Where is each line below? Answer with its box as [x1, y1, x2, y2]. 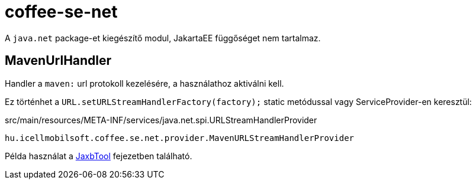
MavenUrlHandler [5, 53, 112, 68]
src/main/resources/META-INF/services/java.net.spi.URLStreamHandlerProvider [5, 114, 317, 125]
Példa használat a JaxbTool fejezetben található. [5, 150, 192, 161]
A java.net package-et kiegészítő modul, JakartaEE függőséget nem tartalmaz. [5, 32, 321, 43]
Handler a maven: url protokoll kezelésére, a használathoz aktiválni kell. [5, 78, 284, 88]
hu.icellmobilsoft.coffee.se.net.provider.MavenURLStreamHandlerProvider [5, 133, 355, 143]
